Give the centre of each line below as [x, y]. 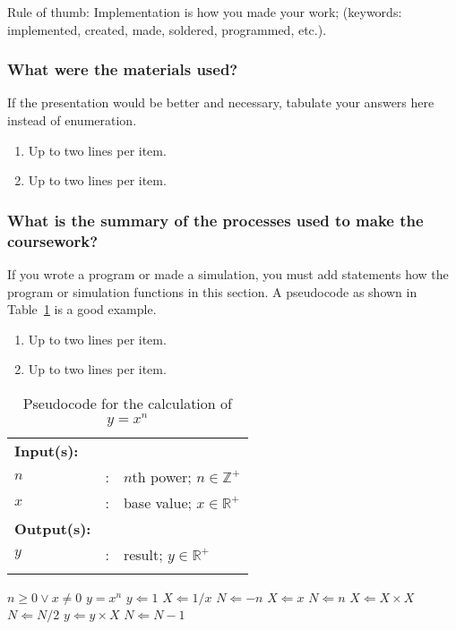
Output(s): [53, 528]
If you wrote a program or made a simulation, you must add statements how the [228, 273]
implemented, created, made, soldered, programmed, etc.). [167, 29]
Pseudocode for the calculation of [127, 403]
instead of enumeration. [72, 120]
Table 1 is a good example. [82, 309]
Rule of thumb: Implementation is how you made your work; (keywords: [205, 12]
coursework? [53, 240]
